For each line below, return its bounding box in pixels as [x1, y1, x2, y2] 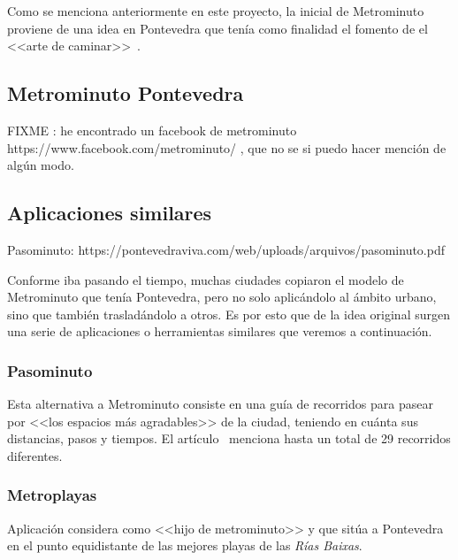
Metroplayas [7, 484, 97, 506]
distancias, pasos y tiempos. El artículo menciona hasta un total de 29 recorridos [7, 429, 451, 448]
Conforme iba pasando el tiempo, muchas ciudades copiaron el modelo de [7, 270, 404, 288]
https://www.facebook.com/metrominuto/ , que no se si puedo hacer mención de [7, 138, 447, 157]
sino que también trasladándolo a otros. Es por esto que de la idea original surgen [7, 304, 450, 323]
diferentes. [7, 446, 63, 464]
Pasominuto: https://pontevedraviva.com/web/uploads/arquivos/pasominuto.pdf [7, 240, 446, 258]
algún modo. [7, 156, 74, 174]
